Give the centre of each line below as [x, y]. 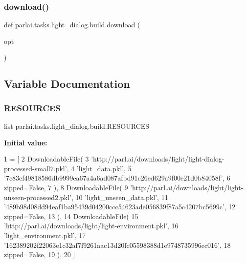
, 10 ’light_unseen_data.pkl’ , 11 [120, 197]
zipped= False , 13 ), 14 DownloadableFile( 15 [71, 216]
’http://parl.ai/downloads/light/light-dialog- [158, 159]
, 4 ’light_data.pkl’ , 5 [99, 168]
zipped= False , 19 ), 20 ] [40, 254]
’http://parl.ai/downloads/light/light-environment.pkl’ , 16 [91, 226]
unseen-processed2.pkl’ [38, 197]
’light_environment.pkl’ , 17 [45, 235]
